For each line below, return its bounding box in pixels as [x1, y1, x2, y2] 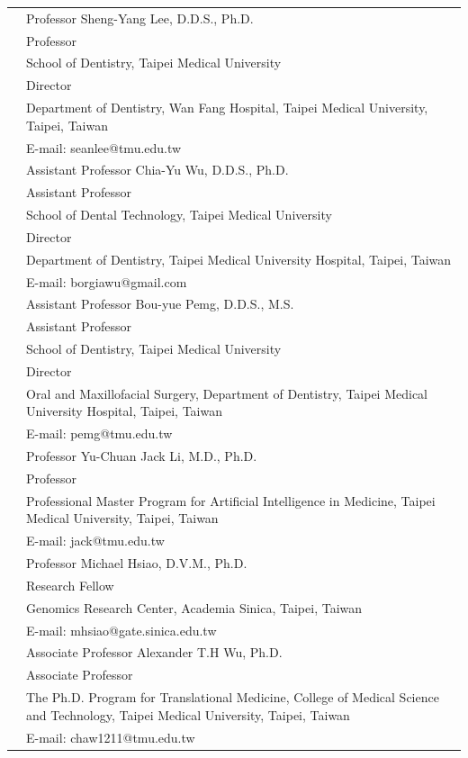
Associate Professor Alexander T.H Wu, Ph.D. [26, 643, 283, 662]
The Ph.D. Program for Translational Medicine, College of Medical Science [26, 688, 439, 707]
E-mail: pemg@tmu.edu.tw [26, 424, 173, 443]
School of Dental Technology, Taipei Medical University [26, 205, 332, 224]
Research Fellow [26, 575, 114, 594]
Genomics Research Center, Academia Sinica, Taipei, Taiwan [26, 598, 363, 617]
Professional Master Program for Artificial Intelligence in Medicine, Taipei [26, 491, 436, 510]
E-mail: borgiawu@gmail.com [26, 272, 187, 291]
